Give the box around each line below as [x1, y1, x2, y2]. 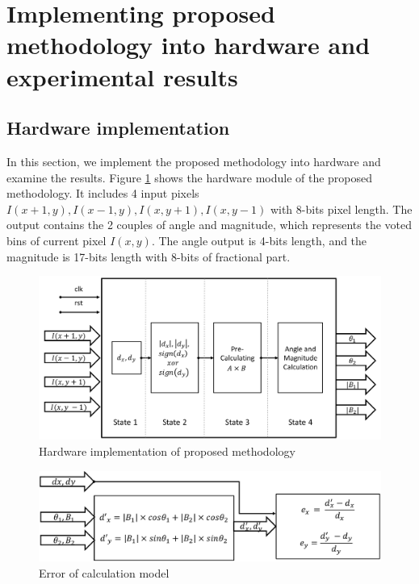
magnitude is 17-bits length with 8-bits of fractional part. [6, 248, 291, 265]
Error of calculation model [39, 564, 170, 581]
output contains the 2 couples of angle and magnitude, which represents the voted [6, 216, 413, 233]
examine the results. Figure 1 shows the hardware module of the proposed [6, 169, 373, 186]
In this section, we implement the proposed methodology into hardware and [6, 152, 381, 169]
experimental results [6, 60, 238, 93]
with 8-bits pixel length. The [270, 200, 413, 217]
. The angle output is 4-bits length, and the [151, 232, 367, 248]
